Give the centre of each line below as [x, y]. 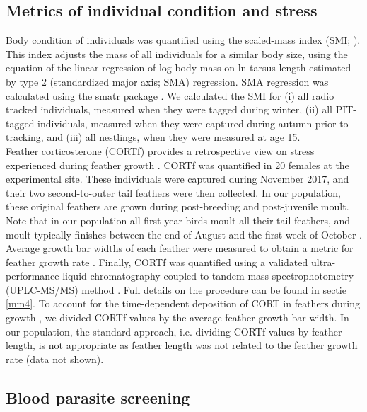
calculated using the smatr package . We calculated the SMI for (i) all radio [170, 95]
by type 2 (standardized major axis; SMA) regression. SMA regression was [167, 81]
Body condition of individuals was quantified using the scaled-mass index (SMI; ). [183, 40]
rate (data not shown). [55, 359]
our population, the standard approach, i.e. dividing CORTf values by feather [174, 331]
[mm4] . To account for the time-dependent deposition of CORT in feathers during [183, 303]
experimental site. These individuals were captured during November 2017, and [177, 179]
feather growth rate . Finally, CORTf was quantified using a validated [157, 262]
